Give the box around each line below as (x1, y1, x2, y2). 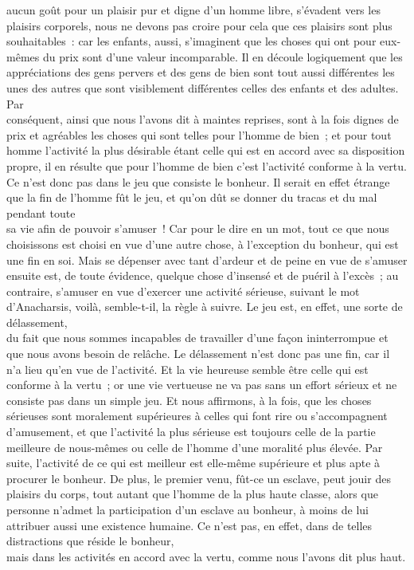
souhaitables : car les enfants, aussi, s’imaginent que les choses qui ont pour (6, 33, 377, 49)
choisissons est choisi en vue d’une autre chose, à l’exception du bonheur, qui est (6, 235, 399, 252)
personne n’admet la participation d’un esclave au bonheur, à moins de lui (6, 501, 369, 517)
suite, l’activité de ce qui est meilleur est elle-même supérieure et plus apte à (6, 454, 381, 471)
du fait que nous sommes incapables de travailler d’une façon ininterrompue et (6, 329, 389, 346)
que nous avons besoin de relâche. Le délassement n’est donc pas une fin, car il (6, 345, 390, 362)
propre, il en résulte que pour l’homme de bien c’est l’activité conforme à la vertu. (6, 157, 407, 174)
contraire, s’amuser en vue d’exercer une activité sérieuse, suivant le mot (6, 282, 360, 299)
